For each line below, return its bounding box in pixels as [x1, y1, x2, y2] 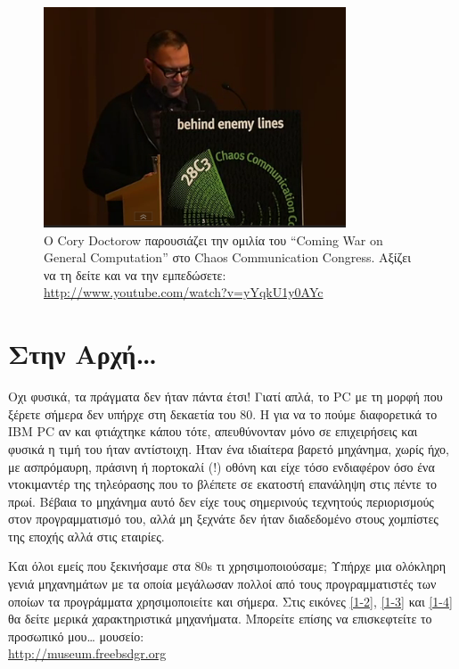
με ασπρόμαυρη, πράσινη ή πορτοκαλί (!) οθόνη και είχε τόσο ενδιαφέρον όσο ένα [8, 457, 435, 475]
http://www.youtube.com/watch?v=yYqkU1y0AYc [44, 283, 324, 301]
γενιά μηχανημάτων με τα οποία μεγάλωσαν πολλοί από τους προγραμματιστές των [8, 574, 437, 593]
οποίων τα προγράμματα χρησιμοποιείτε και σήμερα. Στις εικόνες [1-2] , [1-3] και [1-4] [8, 591, 453, 610]
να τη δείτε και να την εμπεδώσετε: [44, 265, 226, 284]
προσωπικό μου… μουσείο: [8, 626, 144, 645]
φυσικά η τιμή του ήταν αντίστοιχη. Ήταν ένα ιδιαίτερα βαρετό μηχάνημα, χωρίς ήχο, [8, 439, 450, 458]
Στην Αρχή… [8, 335, 157, 372]
